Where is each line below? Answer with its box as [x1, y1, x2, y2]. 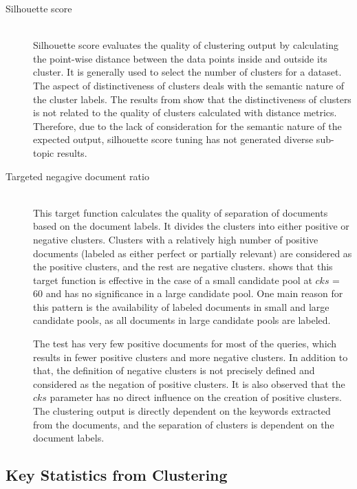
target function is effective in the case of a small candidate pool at [33, 272, 312, 287]
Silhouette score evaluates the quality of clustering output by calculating [33, 38, 339, 52]
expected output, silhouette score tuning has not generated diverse [33, 132, 314, 146]
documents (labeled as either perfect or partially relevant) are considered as [33, 246, 352, 260]
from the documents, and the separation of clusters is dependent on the [33, 417, 334, 431]
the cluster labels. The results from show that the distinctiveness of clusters [33, 91, 351, 106]
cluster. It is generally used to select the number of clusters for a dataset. [33, 65, 342, 79]
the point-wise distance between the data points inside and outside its [33, 51, 327, 65]
